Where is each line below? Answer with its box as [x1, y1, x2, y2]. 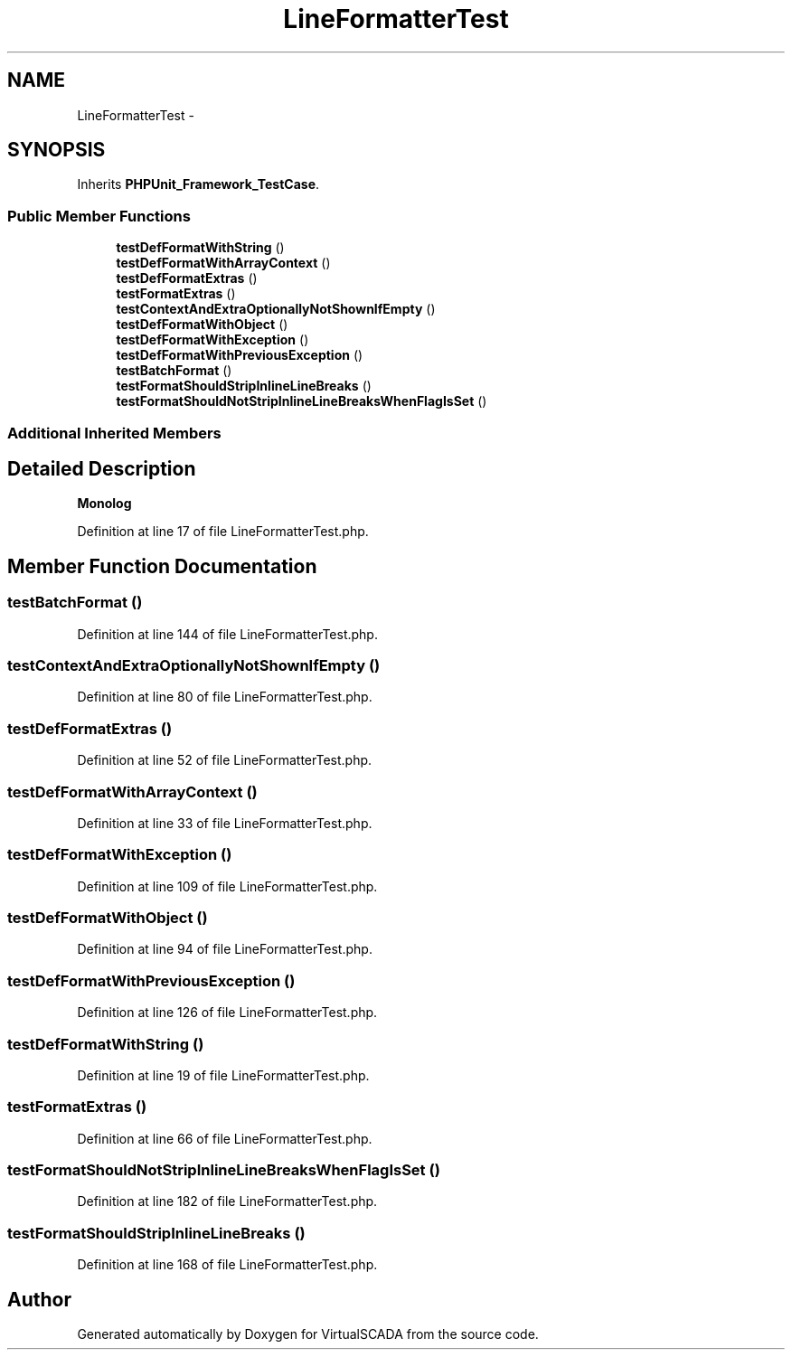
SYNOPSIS [7, 138, 106, 162]
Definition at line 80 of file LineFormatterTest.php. [77, 689, 372, 705]
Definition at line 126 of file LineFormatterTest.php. [77, 1004, 378, 1021]
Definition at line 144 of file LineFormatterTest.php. [77, 626, 378, 642]
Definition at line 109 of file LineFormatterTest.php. [77, 878, 378, 894]
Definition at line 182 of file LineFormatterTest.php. [77, 1193, 378, 1210]
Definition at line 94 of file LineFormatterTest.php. [77, 941, 372, 957]
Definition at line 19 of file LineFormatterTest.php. [77, 1067, 370, 1083]
